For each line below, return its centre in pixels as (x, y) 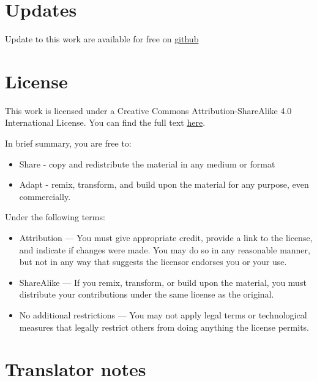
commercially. (45, 196)
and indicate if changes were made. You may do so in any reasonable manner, (165, 249)
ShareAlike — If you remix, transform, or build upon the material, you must (163, 282)
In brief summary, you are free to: (68, 143)
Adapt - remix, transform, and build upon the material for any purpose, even (164, 184)
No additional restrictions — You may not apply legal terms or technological (163, 314)
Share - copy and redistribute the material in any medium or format (147, 164)
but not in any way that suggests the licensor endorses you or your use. (153, 262)
